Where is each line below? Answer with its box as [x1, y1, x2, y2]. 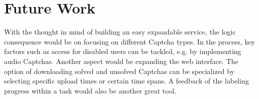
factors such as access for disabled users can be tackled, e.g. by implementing [4, 46, 241, 56]
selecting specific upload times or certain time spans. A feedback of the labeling [4, 75, 249, 86]
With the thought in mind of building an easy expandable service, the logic [4, 26, 236, 37]
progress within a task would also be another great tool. [4, 85, 177, 95]
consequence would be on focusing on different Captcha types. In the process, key [4, 36, 255, 46]
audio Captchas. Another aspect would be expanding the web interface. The [4, 55, 238, 66]
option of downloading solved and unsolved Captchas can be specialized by [4, 65, 235, 76]
